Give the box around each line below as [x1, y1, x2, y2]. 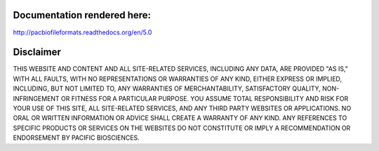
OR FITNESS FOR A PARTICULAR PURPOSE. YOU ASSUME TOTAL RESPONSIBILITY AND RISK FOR [60, 94, 349, 103]
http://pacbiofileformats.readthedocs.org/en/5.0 [13, 28, 152, 37]
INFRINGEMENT [13, 94, 60, 103]
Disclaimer [13, 46, 61, 58]
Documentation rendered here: [13, 9, 151, 21]
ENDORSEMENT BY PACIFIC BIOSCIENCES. [13, 133, 140, 142]
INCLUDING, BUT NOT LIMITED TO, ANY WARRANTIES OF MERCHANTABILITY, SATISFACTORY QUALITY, [13, 84, 321, 93]
